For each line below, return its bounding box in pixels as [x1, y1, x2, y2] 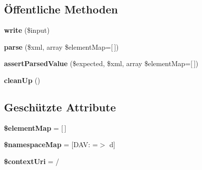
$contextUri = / [4, 156, 59, 166]
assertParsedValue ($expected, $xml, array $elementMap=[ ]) [4, 58, 199, 69]
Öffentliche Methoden [4, 1, 118, 17]
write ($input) [4, 25, 50, 35]
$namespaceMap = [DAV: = [4, 139, 98, 150]
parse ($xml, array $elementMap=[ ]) [4, 41, 119, 52]
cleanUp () [4, 75, 40, 85]
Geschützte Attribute [4, 99, 116, 114]
